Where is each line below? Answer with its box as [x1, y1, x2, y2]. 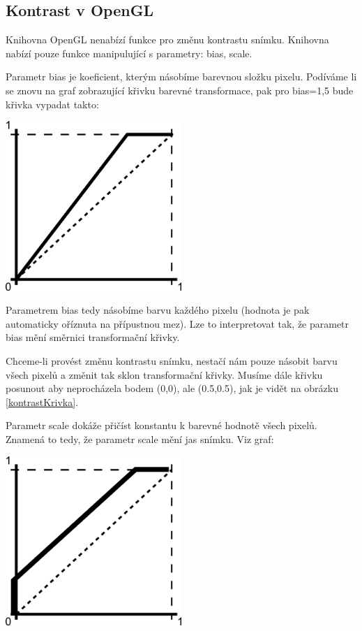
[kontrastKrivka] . [6, 394, 79, 409]
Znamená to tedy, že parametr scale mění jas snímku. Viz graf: [6, 431, 274, 446]
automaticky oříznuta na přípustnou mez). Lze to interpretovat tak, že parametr [6, 316, 349, 331]
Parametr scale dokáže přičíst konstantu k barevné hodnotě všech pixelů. [6, 418, 317, 433]
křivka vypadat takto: [6, 96, 99, 111]
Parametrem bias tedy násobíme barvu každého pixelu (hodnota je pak [6, 303, 310, 317]
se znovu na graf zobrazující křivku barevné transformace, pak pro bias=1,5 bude [6, 82, 354, 97]
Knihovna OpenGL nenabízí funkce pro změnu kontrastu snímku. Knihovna [6, 32, 329, 47]
